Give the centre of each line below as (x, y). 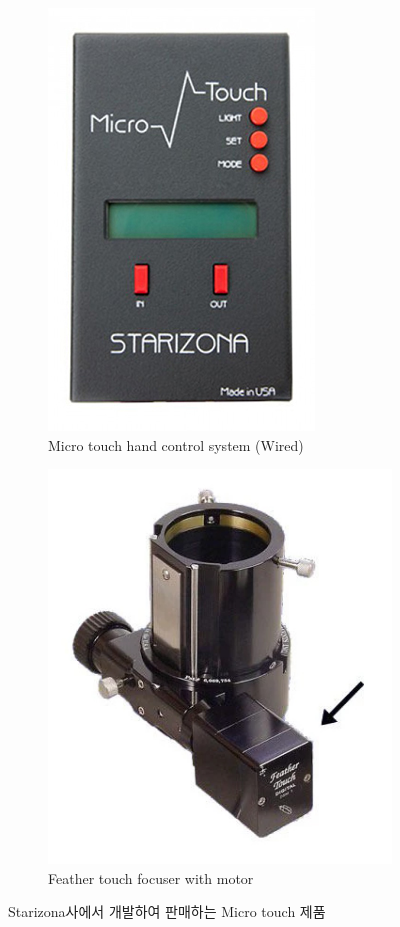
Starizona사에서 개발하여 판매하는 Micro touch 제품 (167, 911)
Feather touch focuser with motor (151, 877)
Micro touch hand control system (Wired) (176, 444)
